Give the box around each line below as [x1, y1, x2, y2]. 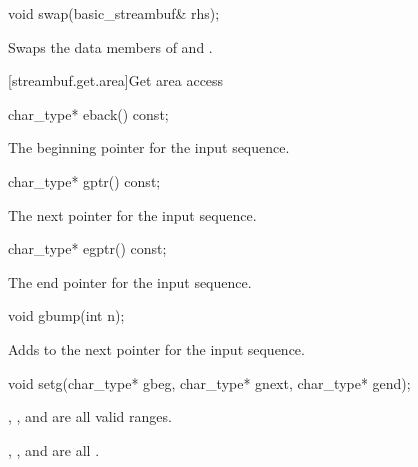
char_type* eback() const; [8, 103, 169, 124]
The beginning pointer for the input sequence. [8, 137, 290, 158]
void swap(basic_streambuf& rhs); [8, 3, 220, 23]
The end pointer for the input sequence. [8, 271, 252, 292]
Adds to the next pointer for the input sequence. [8, 338, 305, 359]
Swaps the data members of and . [8, 36, 213, 57]
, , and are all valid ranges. [8, 406, 172, 427]
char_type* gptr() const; [8, 170, 161, 191]
